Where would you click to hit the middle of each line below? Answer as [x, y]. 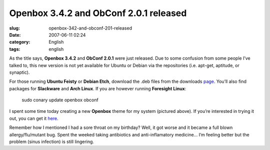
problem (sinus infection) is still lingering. [52, 142]
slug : [14, 28]
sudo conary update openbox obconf [60, 100]
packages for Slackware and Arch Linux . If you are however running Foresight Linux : [98, 88]
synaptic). [19, 72]
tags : [15, 49]
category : [20, 42]
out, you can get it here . [34, 118]
